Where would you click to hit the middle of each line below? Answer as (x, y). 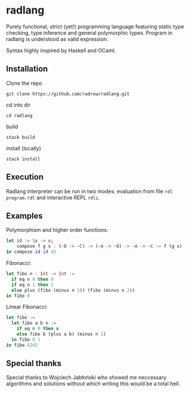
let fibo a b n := (34, 323)
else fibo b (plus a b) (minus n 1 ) (62, 334)
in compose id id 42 (31, 252)
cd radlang (19, 115)
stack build (21, 137)
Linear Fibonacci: (27, 307)
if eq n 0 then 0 (33, 279)
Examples (24, 216)
